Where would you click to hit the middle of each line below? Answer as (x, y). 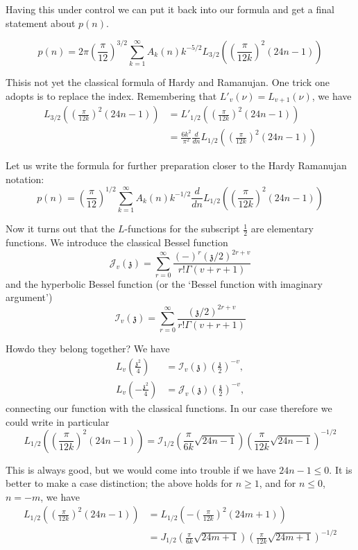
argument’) (29, 297)
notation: (25, 179)
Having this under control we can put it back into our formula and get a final (170, 9)
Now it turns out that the (60, 229)
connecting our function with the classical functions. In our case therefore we (169, 408)
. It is (341, 469)
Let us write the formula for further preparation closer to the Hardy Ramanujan (176, 165)
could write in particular (58, 421)
